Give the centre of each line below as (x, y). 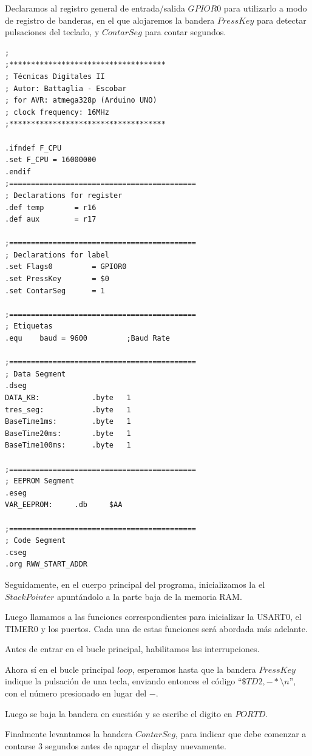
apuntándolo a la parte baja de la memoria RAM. (150, 596)
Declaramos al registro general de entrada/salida (95, 8)
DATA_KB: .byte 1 (68, 398)
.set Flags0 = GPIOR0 (66, 267)
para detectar (282, 20)
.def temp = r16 (51, 207)
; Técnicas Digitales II (55, 76)
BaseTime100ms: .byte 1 (68, 445)
